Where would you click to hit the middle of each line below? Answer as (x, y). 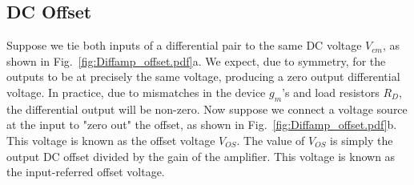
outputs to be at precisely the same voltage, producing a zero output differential (203, 76)
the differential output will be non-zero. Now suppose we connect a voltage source (207, 109)
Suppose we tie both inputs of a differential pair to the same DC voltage (184, 45)
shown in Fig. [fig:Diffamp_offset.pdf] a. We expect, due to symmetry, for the (196, 60)
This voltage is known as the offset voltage (111, 140)
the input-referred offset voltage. (86, 172)
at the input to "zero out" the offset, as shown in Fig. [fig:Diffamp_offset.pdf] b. (202, 125)
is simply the (362, 140)
